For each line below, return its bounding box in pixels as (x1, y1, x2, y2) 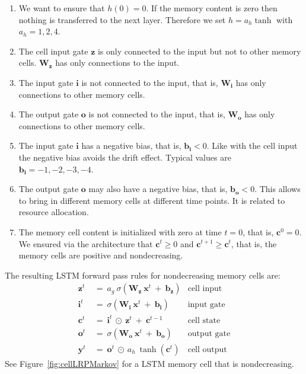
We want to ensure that (18, 2, 105, 14)
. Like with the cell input (206, 139, 298, 152)
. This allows (254, 183, 301, 195)
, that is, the (231, 237, 277, 250)
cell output (187, 345, 227, 354)
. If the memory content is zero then (146, 2, 278, 14)
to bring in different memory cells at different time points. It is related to (18, 194, 285, 206)
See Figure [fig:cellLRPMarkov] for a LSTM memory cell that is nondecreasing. (5, 357, 294, 369)
